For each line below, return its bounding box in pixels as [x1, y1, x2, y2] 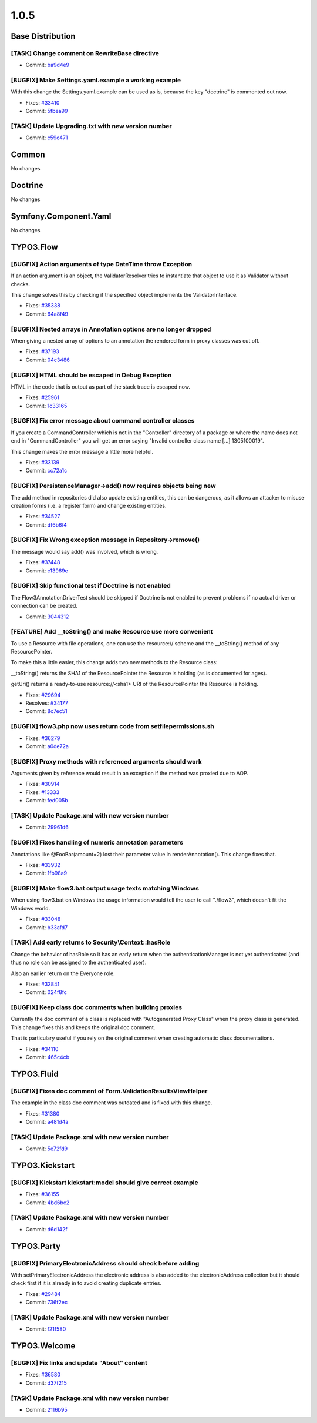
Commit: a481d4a [25, 1118, 69, 1125]
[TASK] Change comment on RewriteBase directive [11, 49, 160, 57]
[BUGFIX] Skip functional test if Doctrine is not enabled [11, 582, 171, 590]
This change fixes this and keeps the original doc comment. [11, 1023, 156, 1031]
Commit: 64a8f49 [25, 310, 69, 317]
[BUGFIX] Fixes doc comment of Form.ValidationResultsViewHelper [11, 1087, 208, 1095]
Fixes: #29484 [25, 1290, 61, 1297]
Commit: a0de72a [25, 742, 69, 749]
